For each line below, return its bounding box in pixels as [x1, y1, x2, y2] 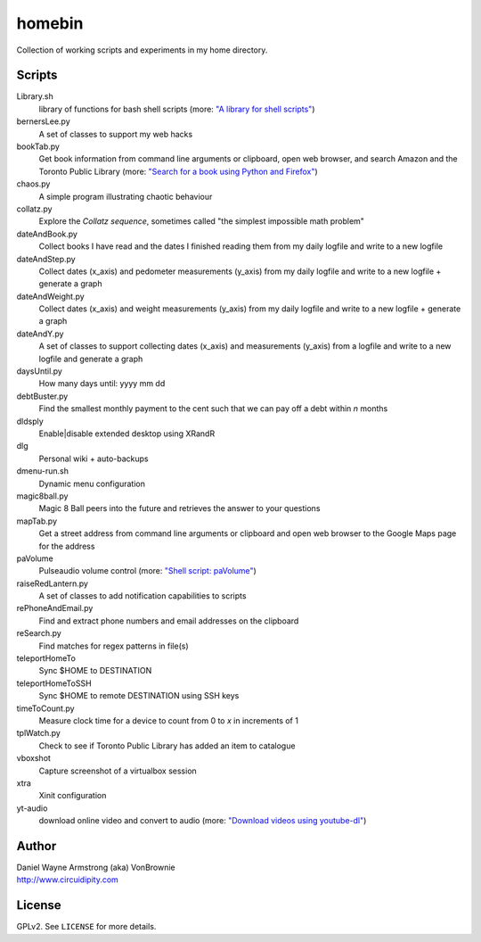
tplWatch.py [16, 728, 61, 739]
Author [16, 839, 57, 854]
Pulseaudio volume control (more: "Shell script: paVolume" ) [38, 566, 257, 576]
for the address [38, 541, 95, 551]
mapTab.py [16, 516, 58, 526]
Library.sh [16, 91, 53, 102]
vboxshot [16, 753, 51, 764]
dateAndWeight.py [16, 291, 85, 302]
